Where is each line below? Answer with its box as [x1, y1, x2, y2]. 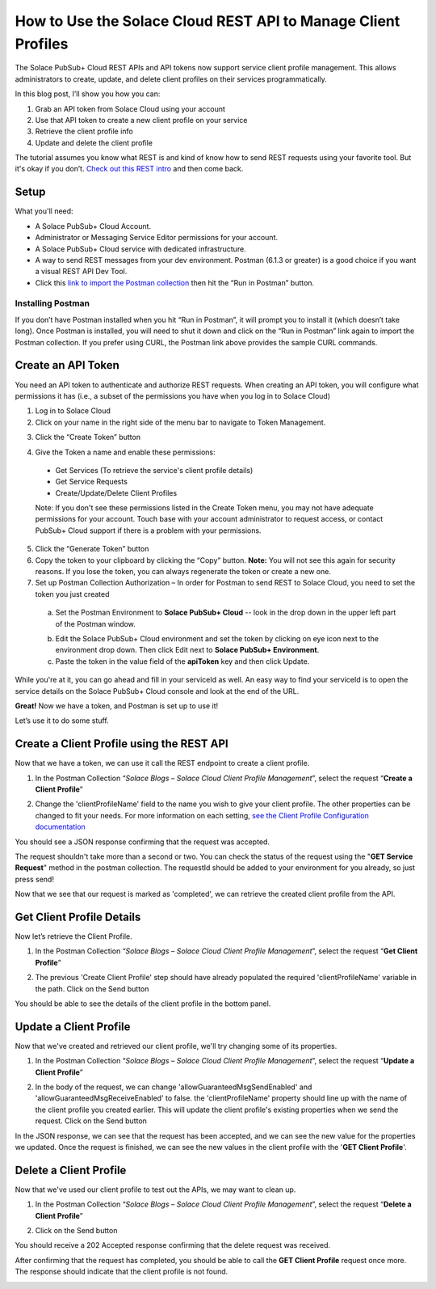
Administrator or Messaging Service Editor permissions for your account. [35, 233, 279, 243]
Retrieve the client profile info [35, 126, 133, 137]
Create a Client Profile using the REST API [15, 737, 229, 751]
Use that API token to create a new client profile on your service [35, 115, 248, 125]
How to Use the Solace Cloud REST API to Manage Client [15, 12, 400, 30]
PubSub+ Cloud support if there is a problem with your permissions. [35, 526, 262, 535]
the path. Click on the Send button [35, 983, 149, 994]
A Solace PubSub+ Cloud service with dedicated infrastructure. [35, 243, 246, 254]
